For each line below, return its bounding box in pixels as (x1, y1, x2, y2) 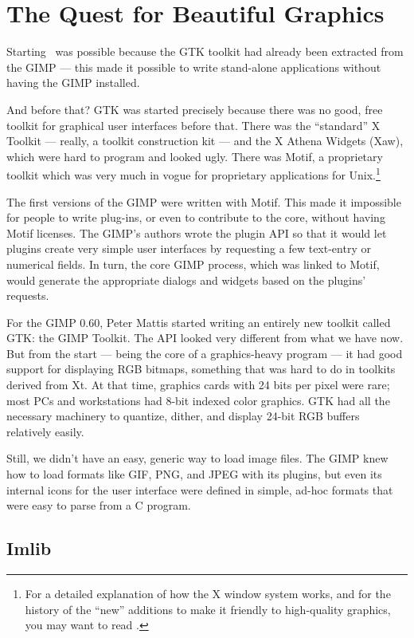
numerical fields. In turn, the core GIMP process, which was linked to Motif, (6, 255, 380, 272)
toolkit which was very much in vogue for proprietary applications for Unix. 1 (6, 164, 381, 183)
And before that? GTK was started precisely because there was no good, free (6, 100, 383, 117)
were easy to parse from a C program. (6, 497, 191, 514)
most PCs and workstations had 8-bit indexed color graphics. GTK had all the (6, 392, 390, 408)
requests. (6, 287, 49, 304)
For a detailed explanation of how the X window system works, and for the (25, 585, 391, 602)
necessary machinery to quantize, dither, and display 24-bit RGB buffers (6, 408, 360, 424)
